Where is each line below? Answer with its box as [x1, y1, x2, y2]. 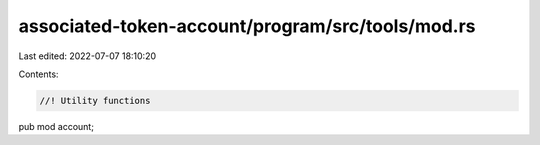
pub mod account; [18, 120, 95, 132]
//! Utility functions [39, 95, 151, 106]
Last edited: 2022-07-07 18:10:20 [18, 50, 157, 62]
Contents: [18, 68, 59, 80]
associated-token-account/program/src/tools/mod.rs [18, 15, 476, 37]
